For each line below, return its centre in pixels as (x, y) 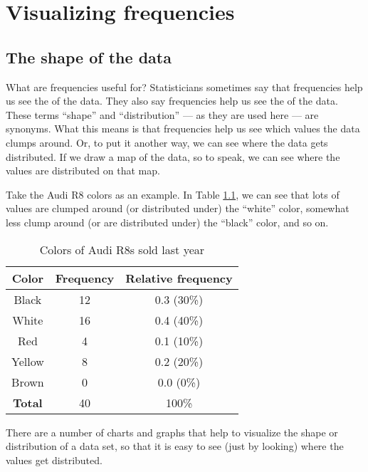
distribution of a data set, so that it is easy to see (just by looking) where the (175, 446)
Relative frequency (179, 278)
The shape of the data (89, 57)
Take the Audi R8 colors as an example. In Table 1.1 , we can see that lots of (173, 194)
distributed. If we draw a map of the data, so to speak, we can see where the (173, 156)
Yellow (28, 361)
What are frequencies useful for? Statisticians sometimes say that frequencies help (184, 86)
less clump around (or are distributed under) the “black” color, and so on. (167, 222)
